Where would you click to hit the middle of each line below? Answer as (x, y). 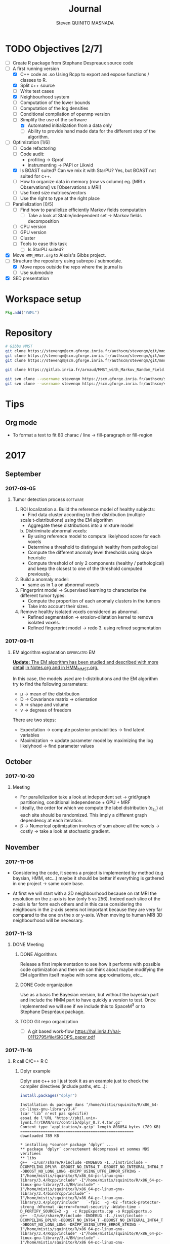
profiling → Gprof (46, 159)
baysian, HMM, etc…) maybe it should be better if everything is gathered (88, 878)
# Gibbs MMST (19, 346)
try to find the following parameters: (50, 684)
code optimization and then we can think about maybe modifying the (92, 969)
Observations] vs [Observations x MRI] (60, 187)
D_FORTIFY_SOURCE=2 (41, 1212)
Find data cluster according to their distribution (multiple (86, 515)
